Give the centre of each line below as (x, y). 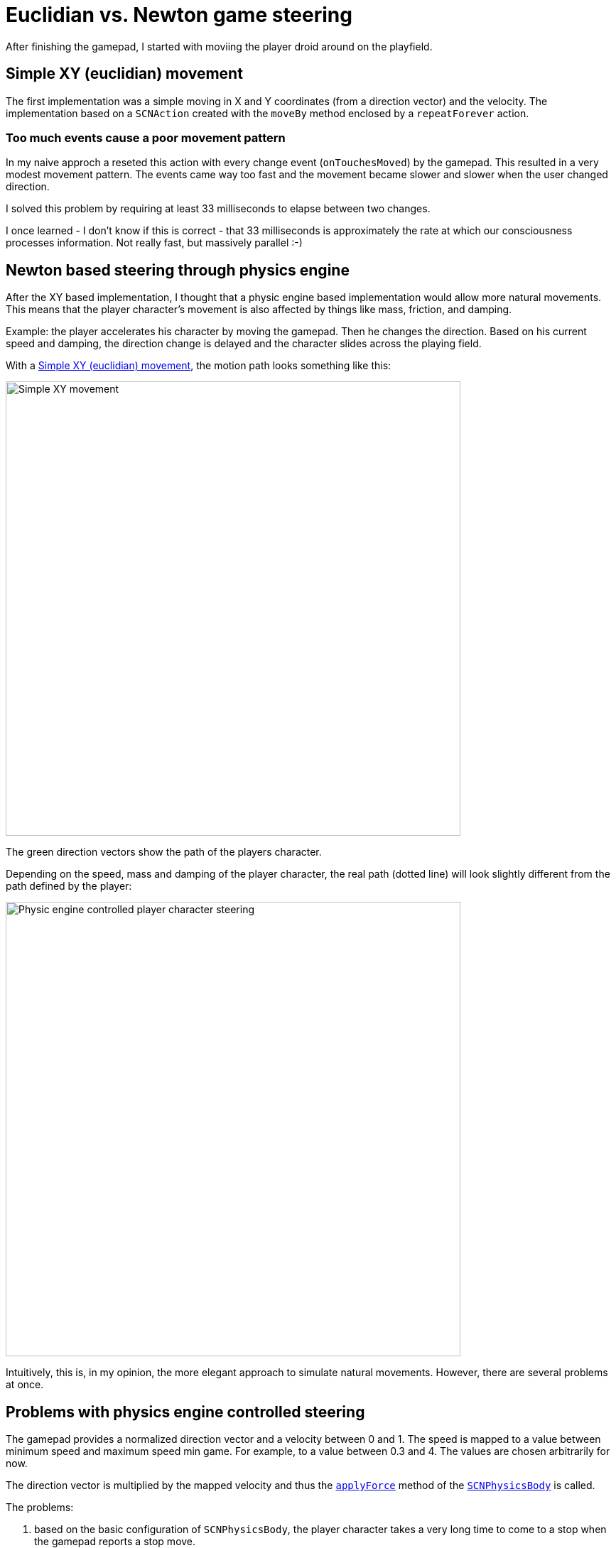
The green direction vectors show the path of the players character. (164, 852)
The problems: (40, 1508)
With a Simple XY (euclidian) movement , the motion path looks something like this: (199, 366)
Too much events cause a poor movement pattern (146, 137)
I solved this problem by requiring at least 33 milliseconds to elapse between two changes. (218, 209)
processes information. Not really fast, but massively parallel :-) (154, 243)
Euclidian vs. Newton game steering (179, 15)
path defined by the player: (69, 886)
